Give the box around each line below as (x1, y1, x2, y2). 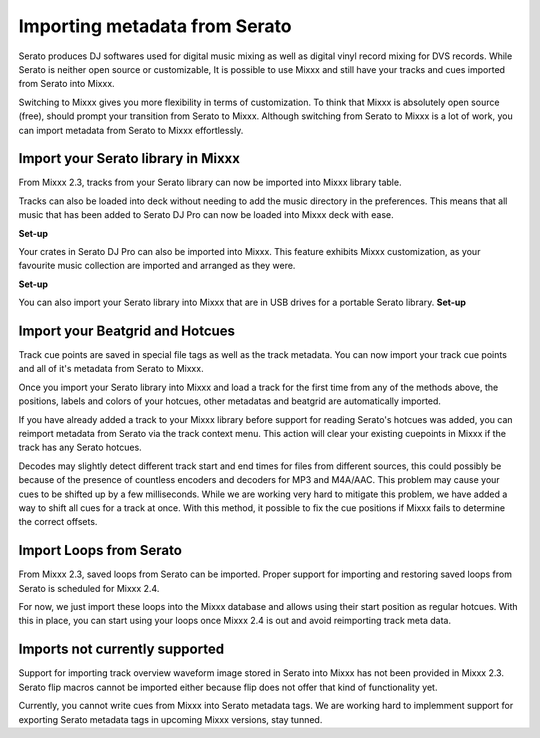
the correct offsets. (18, 516, 98, 528)
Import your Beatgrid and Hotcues (18, 322, 235, 339)
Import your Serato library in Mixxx (18, 150, 240, 167)
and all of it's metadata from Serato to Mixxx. (18, 363, 204, 375)
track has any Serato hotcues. (18, 441, 142, 454)
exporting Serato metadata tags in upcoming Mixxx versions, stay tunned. (18, 713, 323, 725)
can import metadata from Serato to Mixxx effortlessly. (18, 124, 244, 136)
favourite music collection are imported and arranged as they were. (18, 260, 296, 272)
